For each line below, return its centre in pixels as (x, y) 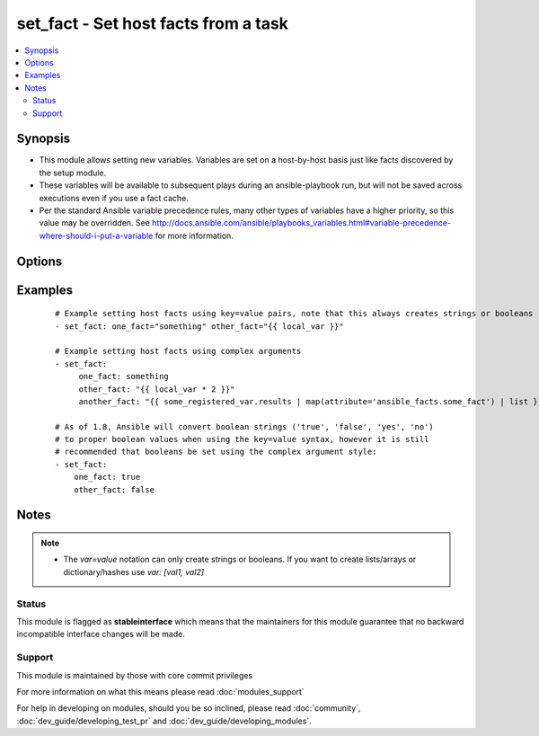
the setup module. (73, 173)
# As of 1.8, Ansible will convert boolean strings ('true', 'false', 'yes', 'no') (245, 426)
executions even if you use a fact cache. (114, 198)
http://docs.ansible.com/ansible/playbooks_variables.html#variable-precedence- (301, 223)
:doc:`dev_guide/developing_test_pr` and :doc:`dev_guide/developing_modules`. (164, 721)
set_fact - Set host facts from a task (153, 23)
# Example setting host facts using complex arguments (178, 351)
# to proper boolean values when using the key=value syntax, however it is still (242, 439)
